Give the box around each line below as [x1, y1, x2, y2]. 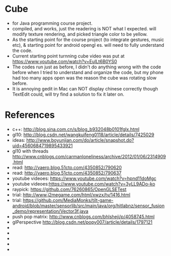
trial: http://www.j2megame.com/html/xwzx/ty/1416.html [12, 191, 131, 198]
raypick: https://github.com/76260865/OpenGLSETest [12, 186, 126, 192]
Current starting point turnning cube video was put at [12, 52, 125, 59]
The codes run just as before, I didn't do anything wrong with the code [12, 64, 161, 70]
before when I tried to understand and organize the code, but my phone [12, 69, 164, 75]
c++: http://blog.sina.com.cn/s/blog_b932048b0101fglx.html [12, 126, 140, 132]
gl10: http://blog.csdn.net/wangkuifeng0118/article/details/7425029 [12, 132, 155, 138]
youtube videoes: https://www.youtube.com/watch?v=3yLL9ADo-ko [12, 180, 156, 187]
